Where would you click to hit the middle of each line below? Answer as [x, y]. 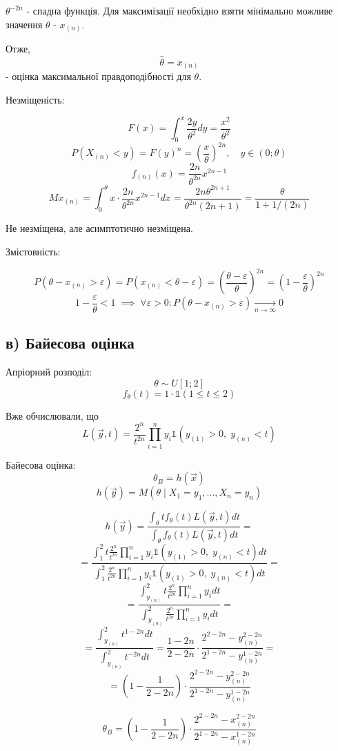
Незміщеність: [35, 100]
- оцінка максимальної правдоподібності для [98, 76]
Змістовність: [33, 251]
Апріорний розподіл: [49, 372]
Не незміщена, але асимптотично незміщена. [99, 228]
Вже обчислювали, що [52, 415]
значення [24, 24]
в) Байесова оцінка [70, 343]
